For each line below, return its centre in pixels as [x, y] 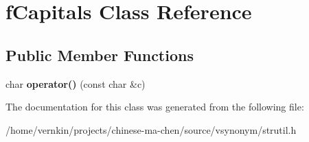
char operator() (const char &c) [76, 83]
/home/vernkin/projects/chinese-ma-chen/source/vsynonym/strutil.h [151, 129]
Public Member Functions [100, 55]
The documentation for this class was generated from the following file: [155, 107]
